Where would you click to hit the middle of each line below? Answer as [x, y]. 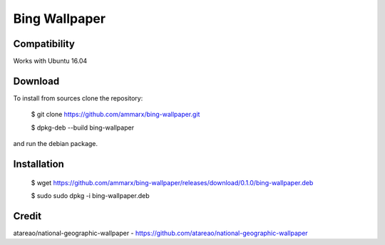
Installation [38, 164]
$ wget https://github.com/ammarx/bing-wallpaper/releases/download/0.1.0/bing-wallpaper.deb [172, 182]
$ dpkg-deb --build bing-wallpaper [83, 127]
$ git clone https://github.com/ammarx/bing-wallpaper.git [115, 115]
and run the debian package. [56, 144]
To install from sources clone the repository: [78, 98]
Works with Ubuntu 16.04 [50, 61]
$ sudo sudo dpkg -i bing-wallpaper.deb [90, 195]
